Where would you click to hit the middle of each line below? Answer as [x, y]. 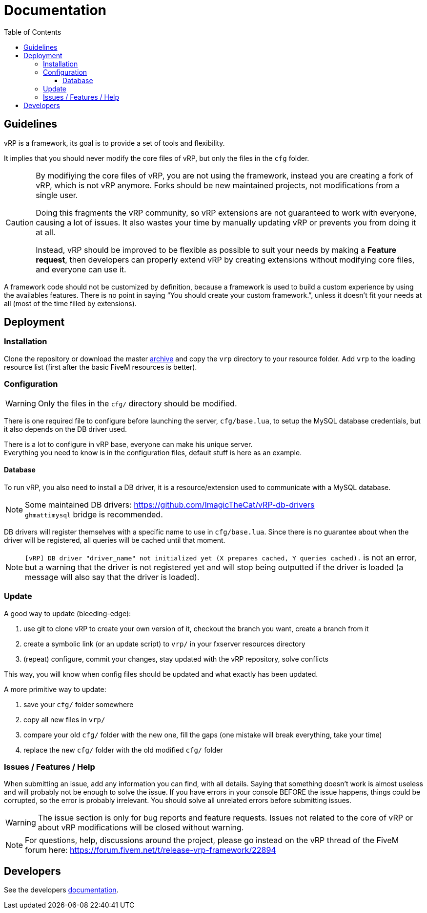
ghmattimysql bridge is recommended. [94, 514]
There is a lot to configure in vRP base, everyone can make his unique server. [128, 444]
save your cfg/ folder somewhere [79, 704]
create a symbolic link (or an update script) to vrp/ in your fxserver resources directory [164, 644]
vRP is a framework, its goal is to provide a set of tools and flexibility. [114, 143]
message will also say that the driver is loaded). [112, 577]
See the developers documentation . [61, 890]
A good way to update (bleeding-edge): [68, 613]
